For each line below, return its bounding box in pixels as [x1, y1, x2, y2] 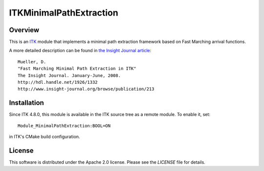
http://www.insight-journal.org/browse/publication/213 [18, 86, 154, 92]
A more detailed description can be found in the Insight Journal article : [9, 48, 152, 54]
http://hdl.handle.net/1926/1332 [18, 79, 98, 85]
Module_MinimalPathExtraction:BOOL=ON [18, 123, 111, 129]
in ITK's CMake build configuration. [9, 134, 80, 140]
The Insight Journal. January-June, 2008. [18, 73, 121, 78]
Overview [9, 26, 40, 34]
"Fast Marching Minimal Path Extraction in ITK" [18, 66, 136, 72]
